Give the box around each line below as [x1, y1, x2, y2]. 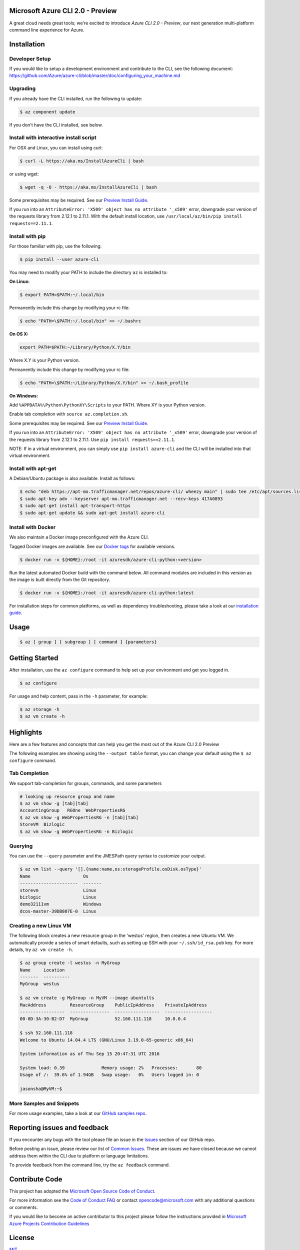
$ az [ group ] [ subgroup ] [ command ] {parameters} [19, 639, 157, 645]
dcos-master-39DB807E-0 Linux [19, 908, 97, 914]
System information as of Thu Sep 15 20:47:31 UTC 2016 [19, 1051, 160, 1057]
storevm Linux [19, 887, 97, 893]
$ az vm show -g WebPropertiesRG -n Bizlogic [19, 828, 133, 834]
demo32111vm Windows [19, 901, 102, 907]
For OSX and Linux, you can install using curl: [9, 144, 103, 150]
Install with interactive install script [9, 134, 97, 141]
